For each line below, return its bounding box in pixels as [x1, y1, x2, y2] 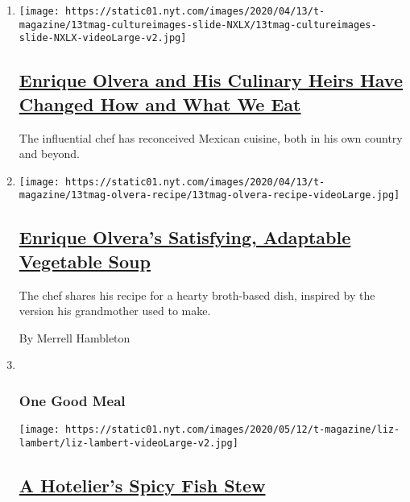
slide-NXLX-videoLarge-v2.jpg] [19, 32, 187, 44]
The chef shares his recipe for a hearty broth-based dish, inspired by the [19, 286, 375, 303]
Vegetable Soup [19, 248, 151, 273]
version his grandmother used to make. [19, 302, 211, 319]
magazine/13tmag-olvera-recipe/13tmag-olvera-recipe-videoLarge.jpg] [19, 189, 400, 201]
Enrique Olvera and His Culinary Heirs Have [19, 68, 404, 93]
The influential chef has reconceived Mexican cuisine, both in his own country [19, 129, 403, 146]
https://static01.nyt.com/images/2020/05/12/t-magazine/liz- [65, 424, 400, 436]
